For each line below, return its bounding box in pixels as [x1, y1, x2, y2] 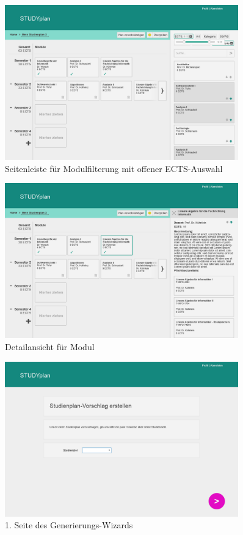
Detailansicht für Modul [5, 340, 95, 353]
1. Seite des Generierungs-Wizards [5, 519, 133, 531]
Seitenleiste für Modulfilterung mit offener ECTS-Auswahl [5, 162, 223, 174]
